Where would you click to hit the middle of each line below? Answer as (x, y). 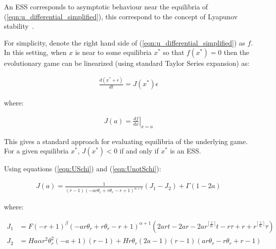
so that (174, 52)
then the (236, 52)
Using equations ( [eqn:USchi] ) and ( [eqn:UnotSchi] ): (83, 169)
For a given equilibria (36, 151)
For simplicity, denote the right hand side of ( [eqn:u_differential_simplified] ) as (125, 42)
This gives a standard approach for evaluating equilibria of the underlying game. (126, 141)
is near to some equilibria (113, 52)
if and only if (139, 151)
